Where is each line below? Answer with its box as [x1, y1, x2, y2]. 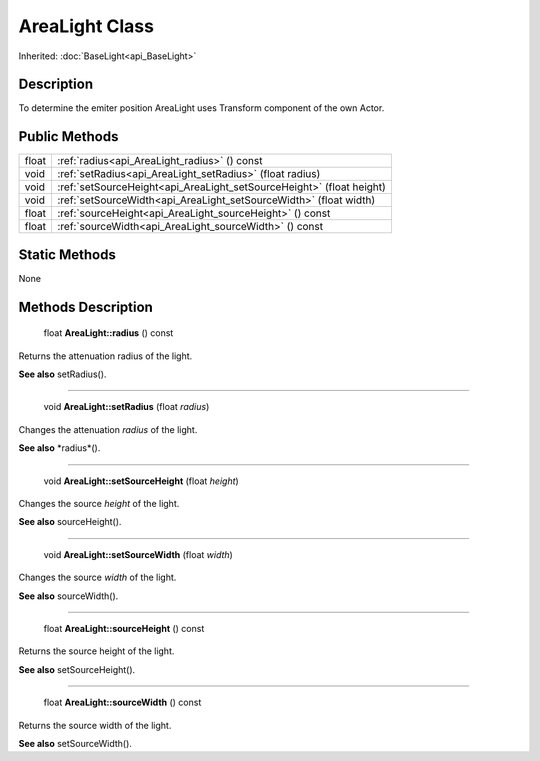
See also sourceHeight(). [18, 516, 122, 528]
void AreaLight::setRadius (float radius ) [43, 401, 210, 413]
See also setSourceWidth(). [18, 737, 132, 749]
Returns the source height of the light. [18, 645, 175, 657]
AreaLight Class [18, 15, 155, 37]
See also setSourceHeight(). [18, 663, 136, 675]
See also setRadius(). [18, 368, 107, 380]
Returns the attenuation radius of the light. [18, 350, 193, 362]
